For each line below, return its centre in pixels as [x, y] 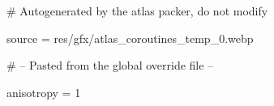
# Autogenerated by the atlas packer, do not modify [137, 11]
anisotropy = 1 [44, 92]
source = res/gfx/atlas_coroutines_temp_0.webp [130, 38]
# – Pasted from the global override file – [110, 65]
